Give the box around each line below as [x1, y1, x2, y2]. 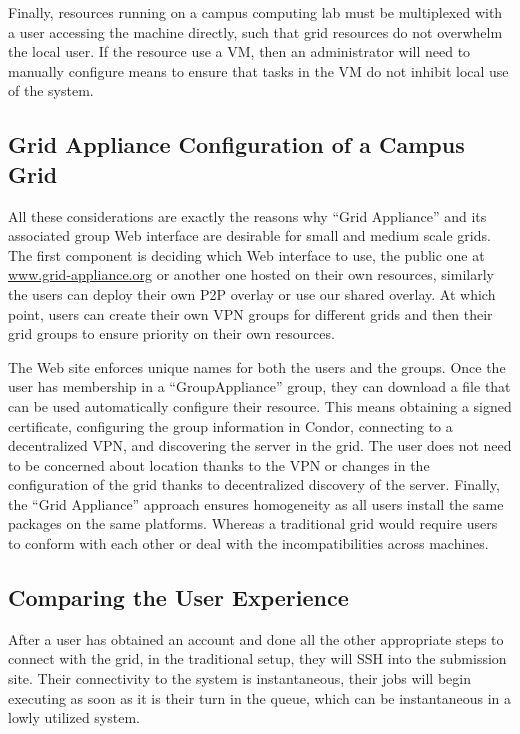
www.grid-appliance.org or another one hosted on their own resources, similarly [8, 264, 494, 285]
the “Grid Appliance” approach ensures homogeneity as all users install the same [8, 493, 504, 514]
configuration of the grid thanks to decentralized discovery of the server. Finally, [8, 474, 500, 495]
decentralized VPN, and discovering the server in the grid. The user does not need [8, 435, 512, 456]
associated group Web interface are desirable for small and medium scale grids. [8, 225, 491, 246]
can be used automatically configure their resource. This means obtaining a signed [8, 395, 512, 416]
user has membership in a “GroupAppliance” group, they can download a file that [8, 376, 511, 397]
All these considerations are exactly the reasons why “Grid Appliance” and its [8, 205, 487, 226]
